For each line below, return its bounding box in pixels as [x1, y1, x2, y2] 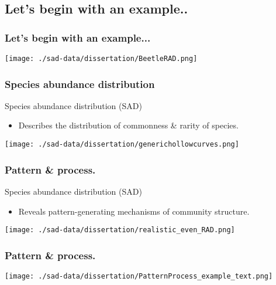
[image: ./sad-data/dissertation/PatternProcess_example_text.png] [5, 272, 273, 280]
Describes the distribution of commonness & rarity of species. [18, 119, 239, 131]
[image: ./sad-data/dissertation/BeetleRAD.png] [5, 55, 198, 63]
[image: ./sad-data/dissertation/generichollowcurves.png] [5, 140, 239, 149]
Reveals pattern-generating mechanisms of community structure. [18, 205, 250, 217]
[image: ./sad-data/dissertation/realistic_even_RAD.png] [5, 226, 235, 235]
